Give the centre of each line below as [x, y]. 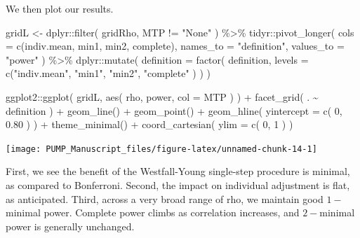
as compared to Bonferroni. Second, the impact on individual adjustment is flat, [178, 185]
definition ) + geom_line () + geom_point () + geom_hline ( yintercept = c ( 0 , [174, 110]
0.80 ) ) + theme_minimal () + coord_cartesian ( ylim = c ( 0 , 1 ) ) [149, 124]
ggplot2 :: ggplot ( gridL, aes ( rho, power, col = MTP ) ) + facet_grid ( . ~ [162, 96]
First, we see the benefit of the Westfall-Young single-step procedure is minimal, [178, 171]
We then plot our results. [60, 8]
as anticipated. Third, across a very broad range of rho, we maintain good [165, 198]
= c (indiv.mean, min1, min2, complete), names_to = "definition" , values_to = [175, 46]
